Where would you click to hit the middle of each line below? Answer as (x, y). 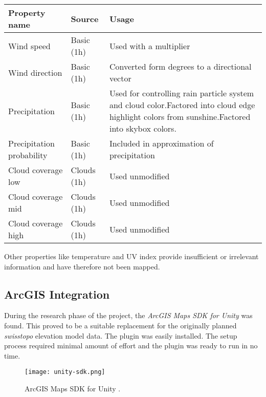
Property (27, 13)
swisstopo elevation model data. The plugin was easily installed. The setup (121, 335)
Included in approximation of (161, 143)
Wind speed (29, 46)
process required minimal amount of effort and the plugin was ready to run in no (131, 346)
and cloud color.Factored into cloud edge (182, 105)
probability (28, 155)
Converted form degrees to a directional (180, 66)
